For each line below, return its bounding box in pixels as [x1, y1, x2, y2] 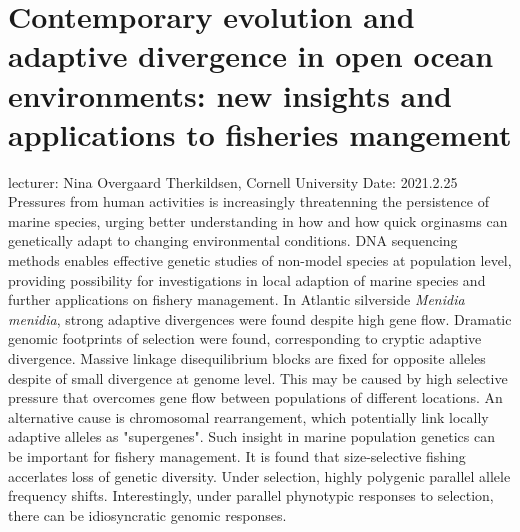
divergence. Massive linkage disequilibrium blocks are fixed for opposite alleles [8, 348, 486, 369]
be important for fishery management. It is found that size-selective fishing [8, 446, 466, 466]
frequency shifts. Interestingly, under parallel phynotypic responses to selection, [8, 485, 494, 506]
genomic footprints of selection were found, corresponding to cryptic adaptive [8, 328, 482, 349]
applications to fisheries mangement [8, 113, 512, 154]
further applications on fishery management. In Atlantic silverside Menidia [8, 289, 465, 310]
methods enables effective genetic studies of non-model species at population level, [8, 250, 512, 271]
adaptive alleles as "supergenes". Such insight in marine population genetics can [8, 426, 496, 447]
